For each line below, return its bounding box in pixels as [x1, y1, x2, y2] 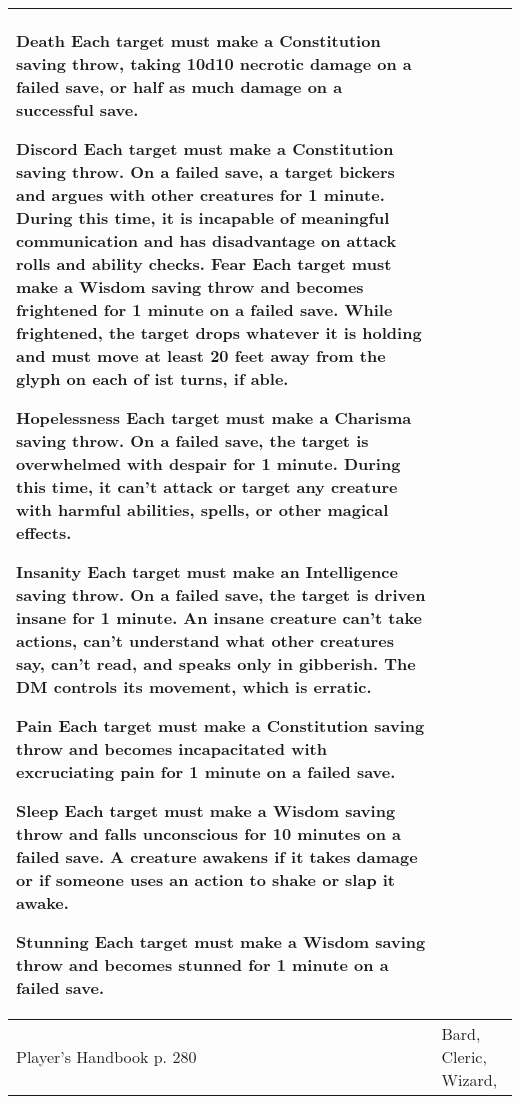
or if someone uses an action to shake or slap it [16, 868, 396, 891]
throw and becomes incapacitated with [16, 737, 327, 760]
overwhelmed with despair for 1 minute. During [16, 452, 401, 475]
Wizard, [441, 1068, 498, 1091]
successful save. [16, 98, 139, 121]
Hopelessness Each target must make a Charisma [16, 406, 412, 429]
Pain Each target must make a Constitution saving [16, 714, 425, 737]
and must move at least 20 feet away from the [16, 344, 386, 367]
